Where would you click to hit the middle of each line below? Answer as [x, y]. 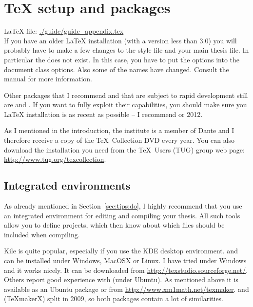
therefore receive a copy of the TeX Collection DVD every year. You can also [119, 140]
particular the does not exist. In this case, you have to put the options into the [122, 59]
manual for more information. [48, 79]
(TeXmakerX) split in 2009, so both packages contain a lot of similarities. [114, 298]
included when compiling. [42, 234]
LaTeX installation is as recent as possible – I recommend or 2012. [103, 114]
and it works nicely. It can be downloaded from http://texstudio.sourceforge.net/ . [126, 270]
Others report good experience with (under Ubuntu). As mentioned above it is [121, 279]
